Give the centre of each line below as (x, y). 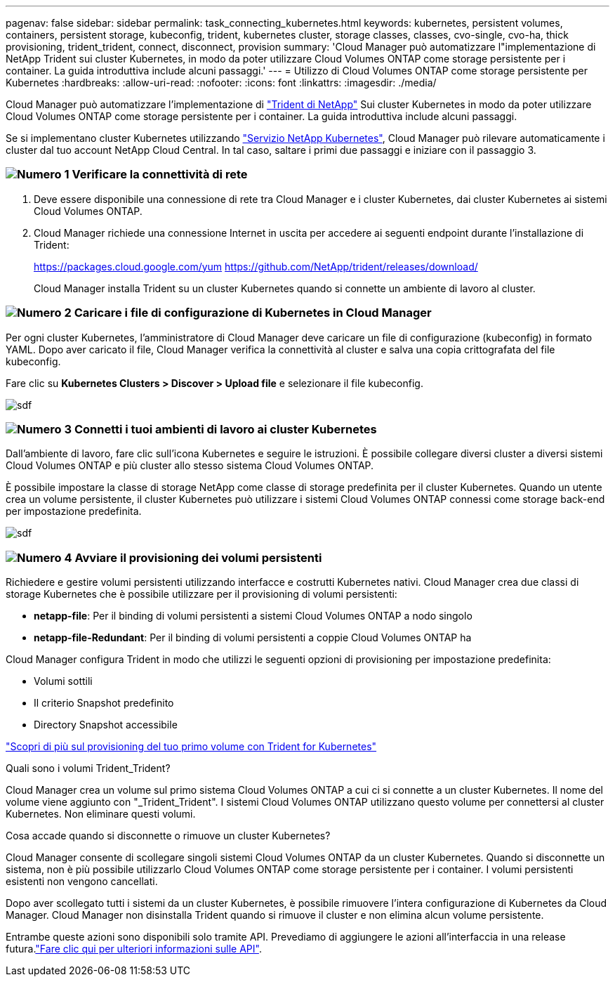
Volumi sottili (63, 681)
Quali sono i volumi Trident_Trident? (88, 768)
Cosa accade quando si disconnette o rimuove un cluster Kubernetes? (168, 836)
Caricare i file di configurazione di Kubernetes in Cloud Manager (253, 313)
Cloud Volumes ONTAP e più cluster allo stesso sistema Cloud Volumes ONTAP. (190, 466)
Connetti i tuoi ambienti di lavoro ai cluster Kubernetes (225, 429)
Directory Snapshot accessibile (106, 725)
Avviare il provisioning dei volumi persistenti (198, 557)
